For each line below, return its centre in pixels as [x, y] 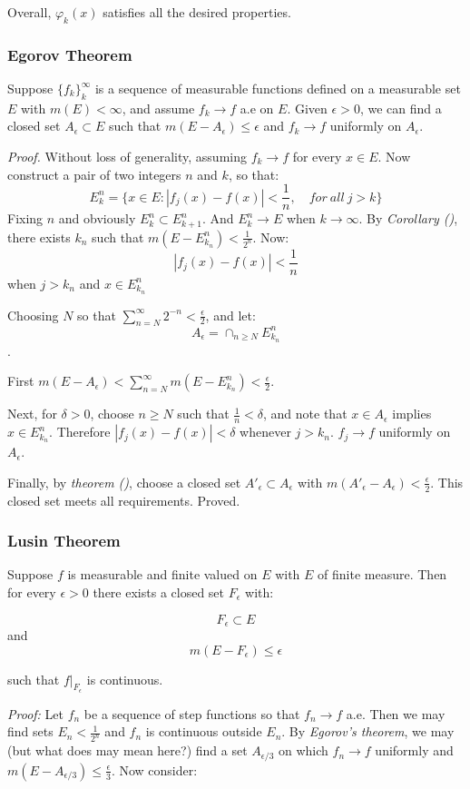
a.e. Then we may [396, 713]
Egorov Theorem [70, 54]
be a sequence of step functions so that [192, 713]
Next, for [32, 414]
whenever [265, 432]
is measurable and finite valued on [162, 574]
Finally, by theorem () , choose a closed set [124, 482]
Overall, [29, 12]
